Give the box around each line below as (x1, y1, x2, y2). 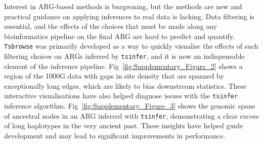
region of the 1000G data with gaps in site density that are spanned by (4, 70, 224, 81)
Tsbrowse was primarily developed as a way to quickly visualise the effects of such (4, 41, 258, 51)
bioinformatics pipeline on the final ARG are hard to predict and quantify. (4, 30, 235, 41)
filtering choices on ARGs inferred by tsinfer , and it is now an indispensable (4, 51, 245, 61)
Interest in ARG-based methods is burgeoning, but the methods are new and (4, 1, 242, 11)
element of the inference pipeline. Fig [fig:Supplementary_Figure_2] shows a (4, 60, 243, 71)
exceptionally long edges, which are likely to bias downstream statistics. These (4, 80, 247, 91)
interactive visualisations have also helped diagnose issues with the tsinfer (4, 90, 238, 101)
